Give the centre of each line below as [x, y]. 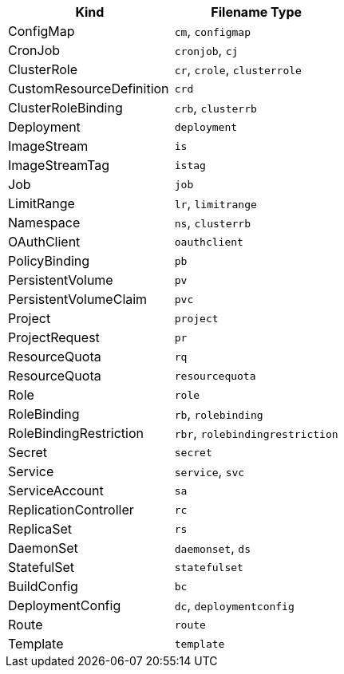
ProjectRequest [54, 337]
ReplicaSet [40, 529]
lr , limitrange [215, 203]
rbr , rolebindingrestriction [256, 433]
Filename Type [257, 12]
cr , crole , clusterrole [238, 69]
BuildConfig [43, 586]
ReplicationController [71, 510]
